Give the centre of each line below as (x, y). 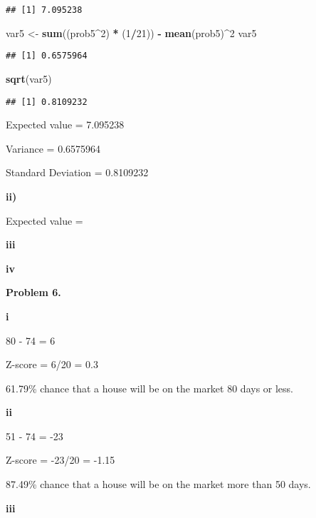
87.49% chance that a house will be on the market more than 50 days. (158, 484)
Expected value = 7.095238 (65, 125)
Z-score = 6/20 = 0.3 (52, 364)
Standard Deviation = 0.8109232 (77, 172)
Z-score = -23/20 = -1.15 (60, 460)
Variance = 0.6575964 (53, 148)
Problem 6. (33, 292)
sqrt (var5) (29, 78)
